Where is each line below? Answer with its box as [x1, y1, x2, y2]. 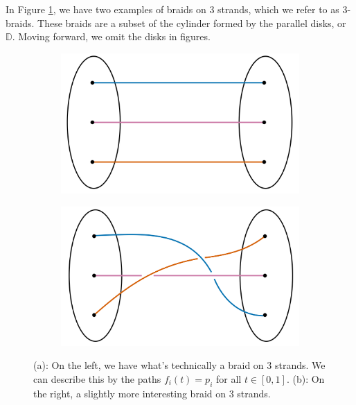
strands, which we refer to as [217, 2, 339, 16]
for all [215, 372, 242, 386]
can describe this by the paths [33, 372, 161, 386]
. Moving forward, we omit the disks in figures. [12, 29, 211, 44]
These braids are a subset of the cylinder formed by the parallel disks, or [37, 15, 346, 30]
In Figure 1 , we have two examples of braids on [6, 2, 206, 16]
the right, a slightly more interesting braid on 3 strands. [33, 386, 271, 400]
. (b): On [286, 372, 325, 386]
